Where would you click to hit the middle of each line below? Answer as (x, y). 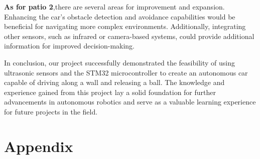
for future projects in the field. (51, 111)
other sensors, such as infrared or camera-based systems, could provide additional (129, 36)
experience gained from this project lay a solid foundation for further (110, 92)
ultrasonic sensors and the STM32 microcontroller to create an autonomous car (126, 72)
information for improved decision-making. (70, 46)
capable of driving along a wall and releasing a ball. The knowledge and (114, 82)
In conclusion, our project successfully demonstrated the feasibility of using (119, 62)
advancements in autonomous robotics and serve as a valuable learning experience (130, 102)
